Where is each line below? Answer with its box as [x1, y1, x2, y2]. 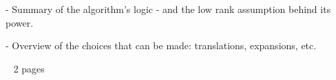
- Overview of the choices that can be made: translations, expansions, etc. [6, 38, 317, 53]
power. [6, 15, 34, 29]
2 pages [13, 61, 45, 75]
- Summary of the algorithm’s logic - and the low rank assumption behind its [6, 2, 331, 16]
